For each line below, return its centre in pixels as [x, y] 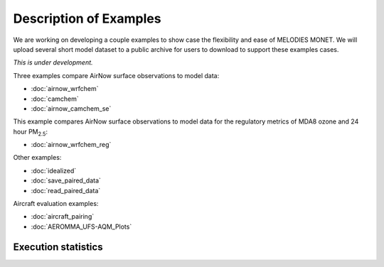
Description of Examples [87, 18]
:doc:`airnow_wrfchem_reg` [71, 145]
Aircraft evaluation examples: [56, 204]
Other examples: [37, 158]
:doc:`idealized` [54, 170]
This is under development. [53, 62]
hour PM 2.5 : [31, 132]
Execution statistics [58, 247]
